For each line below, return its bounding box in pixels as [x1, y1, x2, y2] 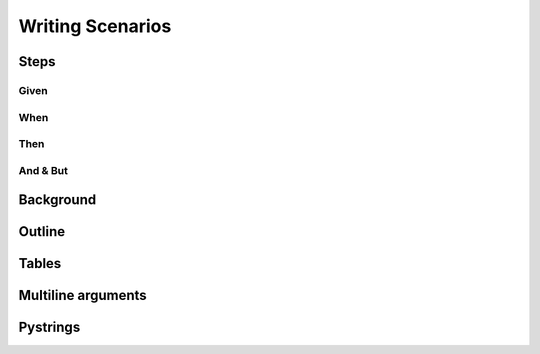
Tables [18, 255, 62, 272]
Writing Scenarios [18, 15, 172, 37]
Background [18, 191, 97, 209]
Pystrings [18, 319, 81, 336]
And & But [18, 163, 69, 177]
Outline [18, 223, 65, 240]
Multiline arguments [18, 287, 147, 304]
